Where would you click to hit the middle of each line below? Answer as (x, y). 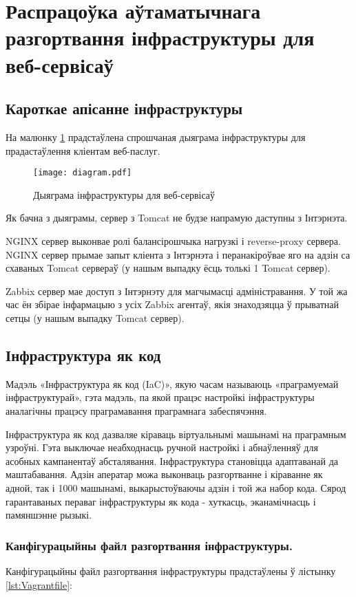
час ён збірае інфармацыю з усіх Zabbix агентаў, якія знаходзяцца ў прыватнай (172, 304)
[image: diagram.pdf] (83, 173)
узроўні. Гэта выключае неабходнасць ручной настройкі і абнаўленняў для (162, 447)
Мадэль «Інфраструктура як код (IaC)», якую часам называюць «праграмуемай (172, 383)
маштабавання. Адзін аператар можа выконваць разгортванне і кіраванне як (164, 474)
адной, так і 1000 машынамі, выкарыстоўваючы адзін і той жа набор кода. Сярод (176, 487)
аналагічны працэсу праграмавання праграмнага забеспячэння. (136, 410)
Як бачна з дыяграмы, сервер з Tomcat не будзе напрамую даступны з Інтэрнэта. (177, 218)
